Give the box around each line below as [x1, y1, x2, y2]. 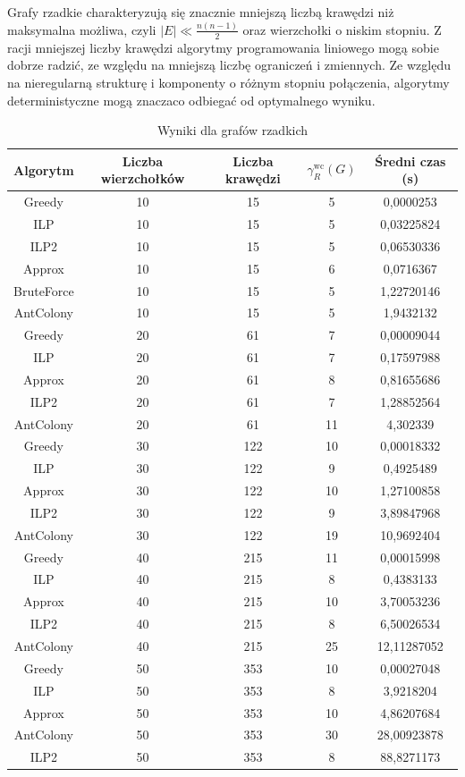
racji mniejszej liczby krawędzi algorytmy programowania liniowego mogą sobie [7, 38, 439, 56]
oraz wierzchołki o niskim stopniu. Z [242, 20, 442, 38]
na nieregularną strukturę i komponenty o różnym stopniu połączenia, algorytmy [7, 72, 450, 91]
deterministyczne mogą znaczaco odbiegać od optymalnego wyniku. [7, 90, 376, 109]
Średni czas [375, 151, 446, 170]
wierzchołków [100, 169, 185, 188]
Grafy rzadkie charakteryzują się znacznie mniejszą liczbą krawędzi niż [7, 3, 394, 21]
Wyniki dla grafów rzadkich [156, 121, 309, 139]
